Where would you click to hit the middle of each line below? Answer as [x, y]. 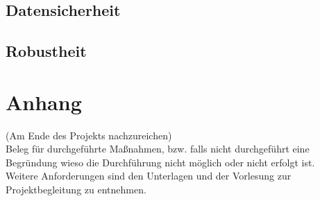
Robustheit [46, 51]
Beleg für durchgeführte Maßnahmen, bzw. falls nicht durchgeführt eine [158, 149]
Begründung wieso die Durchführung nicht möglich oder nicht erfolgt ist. [160, 162]
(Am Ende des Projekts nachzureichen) [89, 135]
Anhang [44, 102]
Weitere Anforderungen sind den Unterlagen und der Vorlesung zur [149, 176]
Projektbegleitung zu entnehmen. [76, 190]
